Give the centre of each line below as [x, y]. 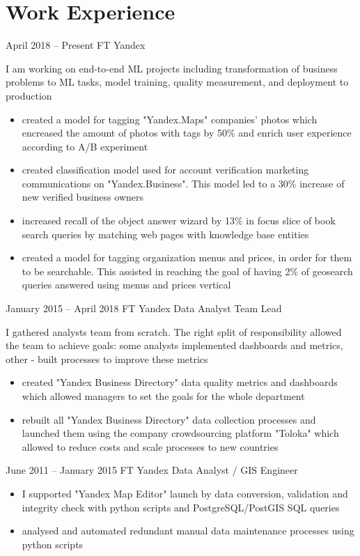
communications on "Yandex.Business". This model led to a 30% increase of [183, 183]
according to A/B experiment [85, 146]
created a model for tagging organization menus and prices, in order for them [187, 257]
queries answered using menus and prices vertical [126, 285]
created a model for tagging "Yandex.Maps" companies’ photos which [170, 119]
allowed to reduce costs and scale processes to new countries [150, 446]
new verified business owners [83, 197]
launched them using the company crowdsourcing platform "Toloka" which [180, 433]
